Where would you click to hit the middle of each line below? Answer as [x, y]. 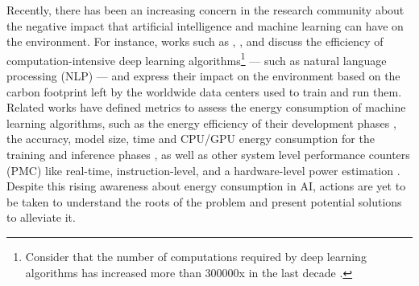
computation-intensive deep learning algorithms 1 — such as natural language [197, 59]
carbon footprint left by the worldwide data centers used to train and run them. [204, 91]
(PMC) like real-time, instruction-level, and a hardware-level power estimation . [203, 170]
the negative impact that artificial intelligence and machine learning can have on [205, 25]
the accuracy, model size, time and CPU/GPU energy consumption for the [191, 139]
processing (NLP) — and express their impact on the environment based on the [203, 76]
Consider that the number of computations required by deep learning [196, 256]
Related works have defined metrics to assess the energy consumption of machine [206, 107]
